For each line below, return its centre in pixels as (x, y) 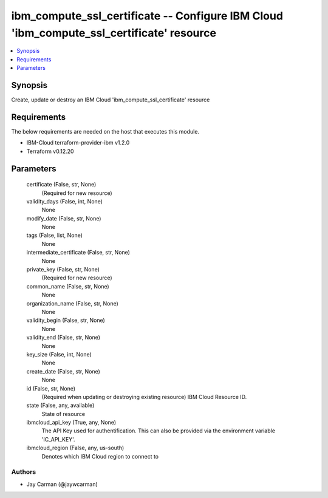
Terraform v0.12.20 (50, 151)
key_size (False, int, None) (59, 354)
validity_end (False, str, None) (63, 338)
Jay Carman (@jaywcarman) (62, 484)
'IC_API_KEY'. (58, 439)
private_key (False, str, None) (63, 270)
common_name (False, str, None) (68, 286)
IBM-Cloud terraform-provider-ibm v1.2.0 (78, 143)
